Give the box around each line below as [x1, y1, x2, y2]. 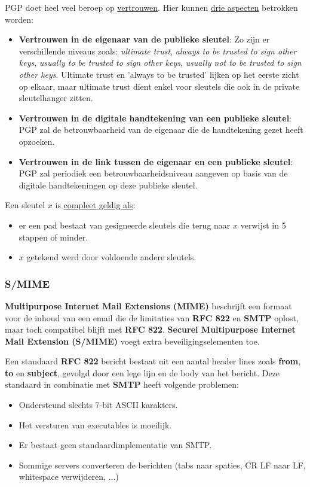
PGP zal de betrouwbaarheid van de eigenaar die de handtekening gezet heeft [19, 123, 303, 136]
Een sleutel [5, 199, 45, 211]
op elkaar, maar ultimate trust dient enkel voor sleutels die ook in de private [19, 80, 300, 92]
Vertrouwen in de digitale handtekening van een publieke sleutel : [19, 111, 292, 124]
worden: [5, 13, 33, 25]
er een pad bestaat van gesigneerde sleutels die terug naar [19, 218, 231, 231]
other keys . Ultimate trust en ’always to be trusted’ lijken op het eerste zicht [19, 68, 299, 80]
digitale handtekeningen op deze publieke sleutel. [19, 178, 198, 191]
